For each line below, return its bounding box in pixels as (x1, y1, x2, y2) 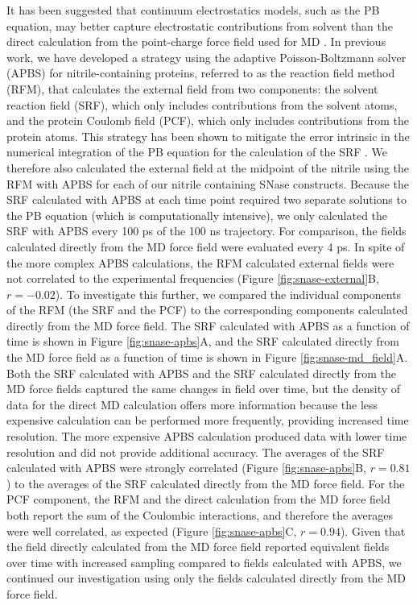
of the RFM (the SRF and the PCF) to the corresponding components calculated (6, 301, 408, 318)
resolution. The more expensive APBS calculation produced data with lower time (6, 428, 407, 445)
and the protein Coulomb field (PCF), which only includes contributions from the (6, 112, 410, 129)
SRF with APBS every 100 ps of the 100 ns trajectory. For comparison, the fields (6, 222, 407, 239)
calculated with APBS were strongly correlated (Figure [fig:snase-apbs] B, (6, 459, 366, 476)
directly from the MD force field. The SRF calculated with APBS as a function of (6, 317, 410, 334)
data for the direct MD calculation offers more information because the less (6, 396, 378, 412)
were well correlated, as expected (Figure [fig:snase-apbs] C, (6, 522, 297, 539)
